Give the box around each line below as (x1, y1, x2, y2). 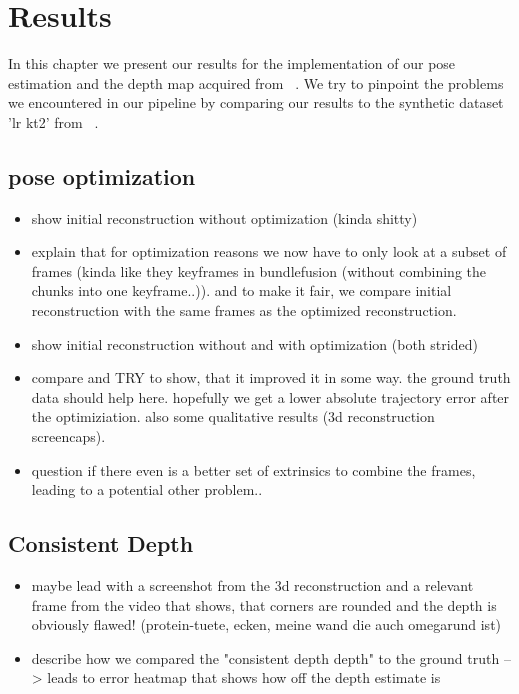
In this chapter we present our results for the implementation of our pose (8, 53, 456, 74)
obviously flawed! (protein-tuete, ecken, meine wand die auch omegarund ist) (31, 614, 502, 635)
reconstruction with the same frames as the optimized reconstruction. (31, 300, 457, 321)
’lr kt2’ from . (8, 111, 99, 132)
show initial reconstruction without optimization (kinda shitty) (31, 207, 418, 228)
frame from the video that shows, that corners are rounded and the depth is (31, 594, 497, 615)
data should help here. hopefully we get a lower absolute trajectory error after (31, 386, 510, 407)
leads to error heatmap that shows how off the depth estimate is (47, 667, 441, 688)
